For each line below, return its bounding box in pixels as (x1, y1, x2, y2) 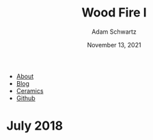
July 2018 (6, 118, 63, 134)
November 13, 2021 (87, 40, 141, 49)
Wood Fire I (81, 5, 148, 21)
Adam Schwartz (91, 27, 137, 36)
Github (16, 94, 36, 102)
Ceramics (16, 86, 44, 95)
